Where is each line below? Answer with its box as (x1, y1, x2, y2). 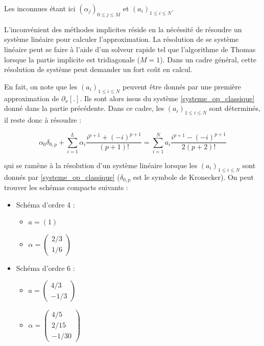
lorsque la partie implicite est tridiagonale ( (4, 54, 140, 64)
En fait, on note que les (4, 81, 78, 91)
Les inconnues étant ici (4, 3, 76, 13)
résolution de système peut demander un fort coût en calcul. (4, 64, 193, 75)
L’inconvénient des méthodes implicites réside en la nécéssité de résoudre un (4, 24, 242, 34)
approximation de (4, 93, 59, 103)
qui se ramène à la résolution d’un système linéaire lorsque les (4, 159, 198, 170)
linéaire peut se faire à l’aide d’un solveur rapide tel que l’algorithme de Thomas (4, 43, 256, 54)
